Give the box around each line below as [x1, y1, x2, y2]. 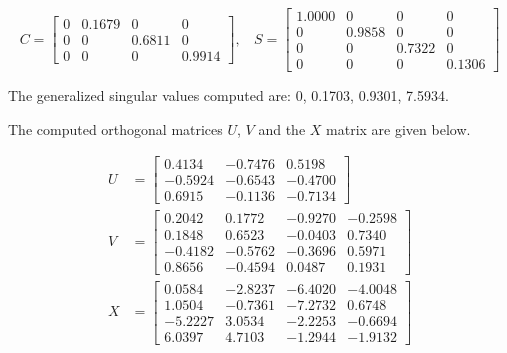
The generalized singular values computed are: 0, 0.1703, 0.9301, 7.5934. [8, 85, 449, 106]
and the [258, 118, 306, 139]
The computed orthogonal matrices [8, 118, 223, 139]
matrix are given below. [326, 118, 471, 139]
